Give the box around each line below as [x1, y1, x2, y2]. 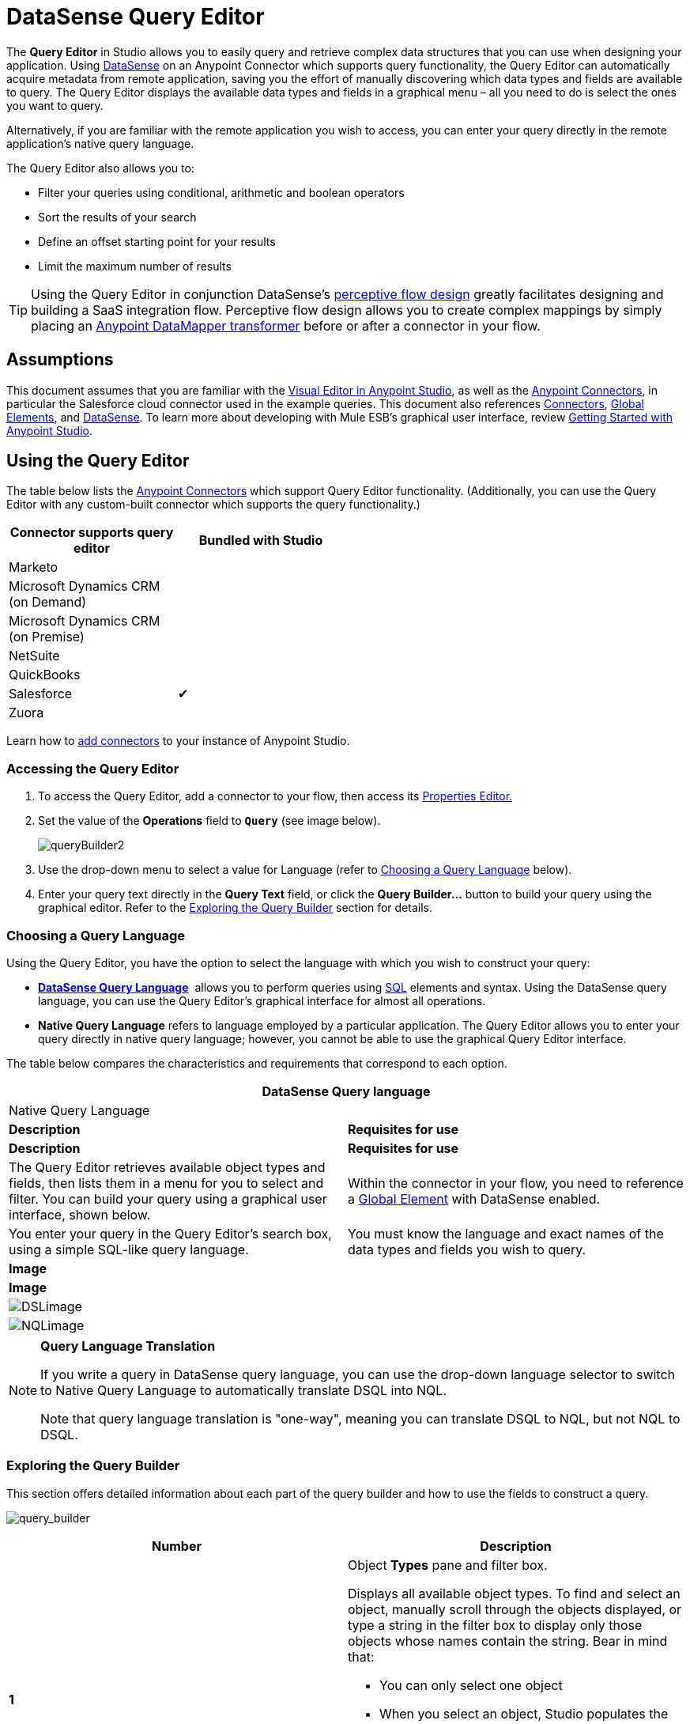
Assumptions [6, 350, 114, 370]
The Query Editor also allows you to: [6, 161, 194, 175]
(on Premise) [9, 629, 85, 645]
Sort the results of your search [38, 210, 197, 224]
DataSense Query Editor [6, 3, 265, 30]
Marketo [9, 559, 58, 576]
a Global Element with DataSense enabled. [348, 1190, 601, 1207]
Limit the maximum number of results [38, 259, 232, 273]
